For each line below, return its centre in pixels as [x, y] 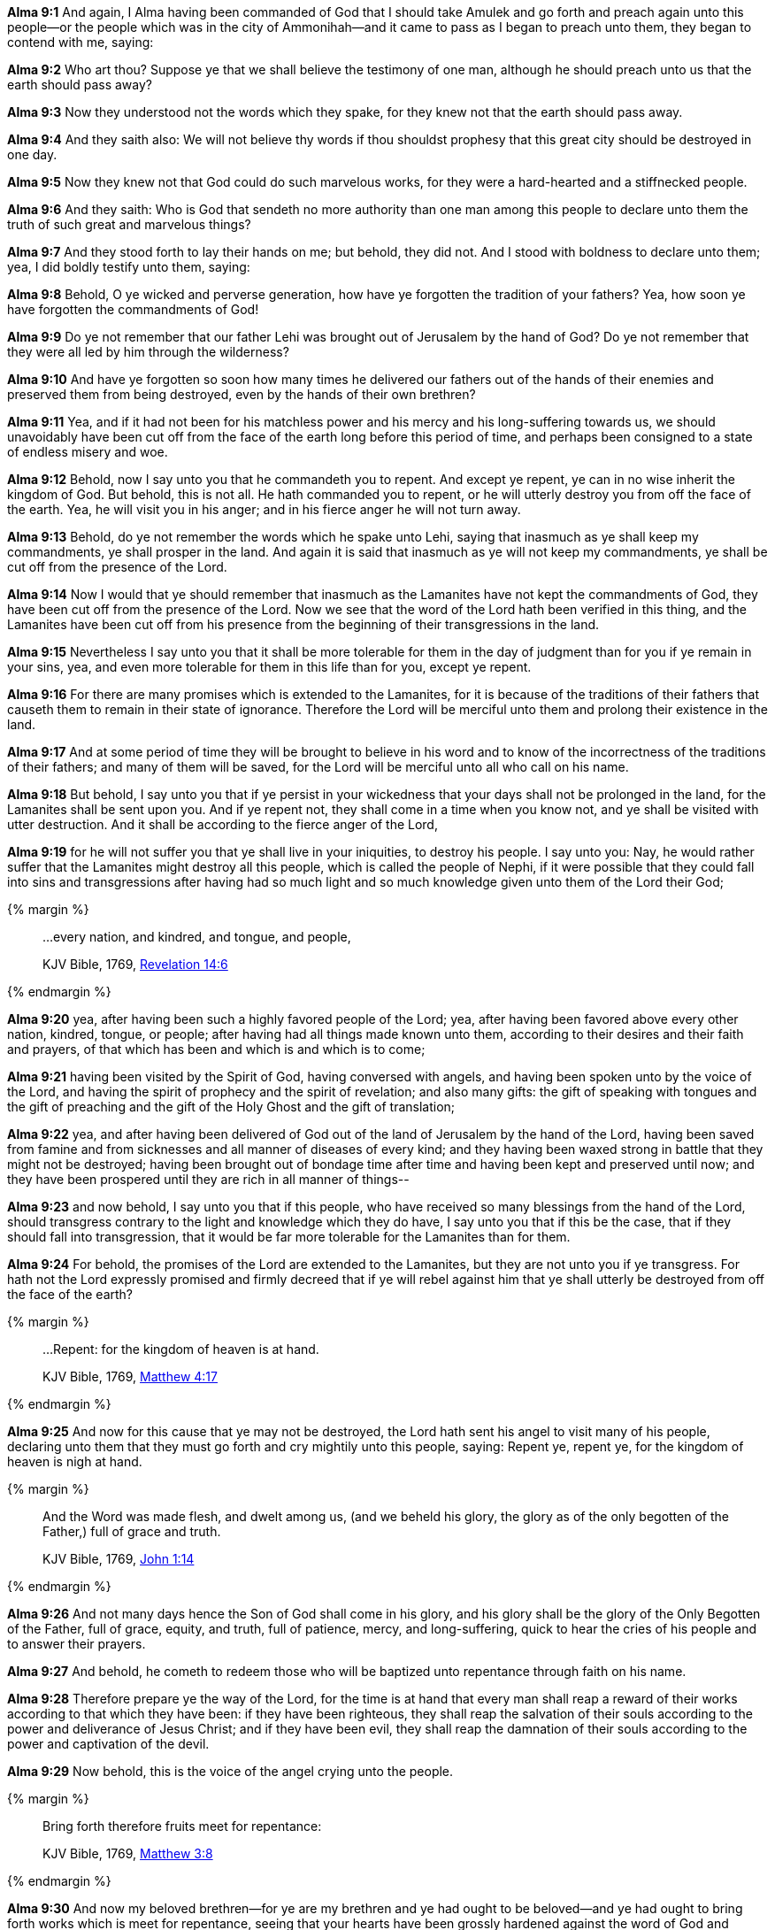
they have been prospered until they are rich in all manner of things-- [208, 1179]
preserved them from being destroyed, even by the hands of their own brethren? [242, 394]
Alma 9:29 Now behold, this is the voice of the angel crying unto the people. [230, 1771]
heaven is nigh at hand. [75, 1461]
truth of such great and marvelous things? [129, 224]
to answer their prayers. [77, 1644]
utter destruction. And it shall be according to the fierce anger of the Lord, [223, 824]
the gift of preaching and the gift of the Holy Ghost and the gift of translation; [231, 1107]
